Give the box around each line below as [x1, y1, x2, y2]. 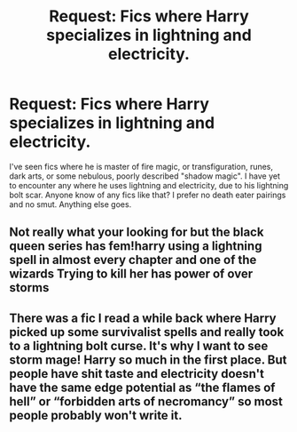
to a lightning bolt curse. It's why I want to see [9, 338, 269, 353]
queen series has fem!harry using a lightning [9, 238, 262, 254]
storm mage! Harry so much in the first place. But [9, 352, 287, 367]
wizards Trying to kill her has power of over [9, 267, 254, 282]
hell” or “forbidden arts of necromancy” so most [9, 394, 284, 409]
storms [9, 280, 50, 295]
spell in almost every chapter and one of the [9, 252, 257, 268]
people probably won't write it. [9, 407, 183, 423]
